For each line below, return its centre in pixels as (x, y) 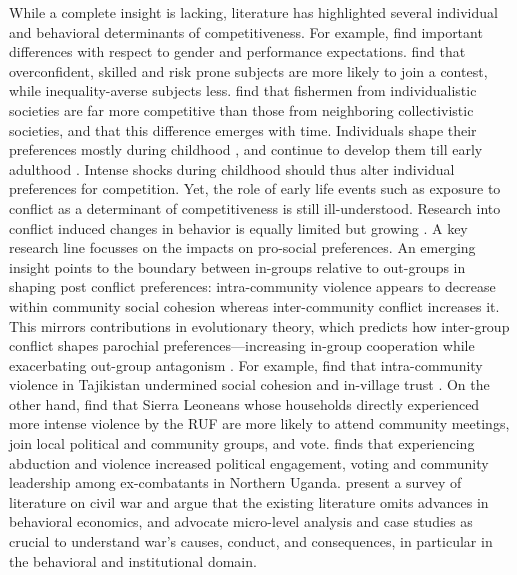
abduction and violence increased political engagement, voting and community (249, 462)
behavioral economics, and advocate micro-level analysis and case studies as (241, 521)
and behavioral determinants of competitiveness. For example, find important (246, 31)
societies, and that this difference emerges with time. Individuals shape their (243, 129)
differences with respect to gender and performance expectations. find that (237, 51)
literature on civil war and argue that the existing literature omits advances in (249, 501)
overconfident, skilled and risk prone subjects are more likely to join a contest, (248, 70)
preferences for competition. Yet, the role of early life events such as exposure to (255, 188)
